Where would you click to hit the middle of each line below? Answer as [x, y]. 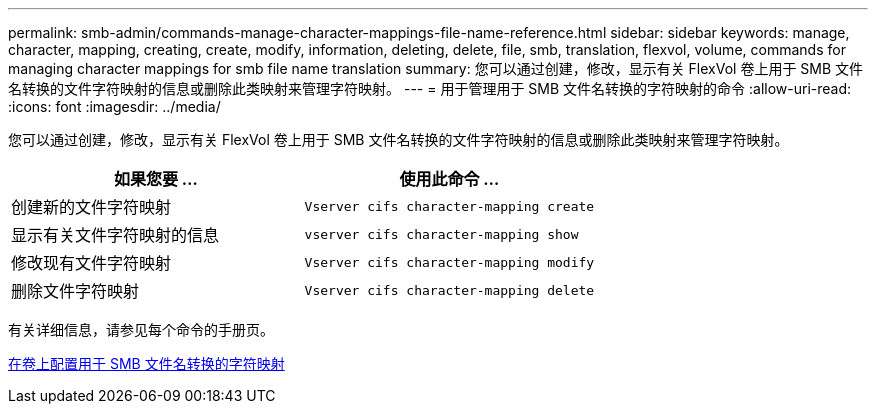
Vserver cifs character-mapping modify [449, 262]
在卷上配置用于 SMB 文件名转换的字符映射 [146, 363]
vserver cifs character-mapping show [441, 234]
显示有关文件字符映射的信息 [115, 235]
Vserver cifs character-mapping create [449, 206]
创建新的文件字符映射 [91, 207]
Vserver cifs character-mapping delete [449, 290]
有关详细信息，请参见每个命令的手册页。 [141, 329]
